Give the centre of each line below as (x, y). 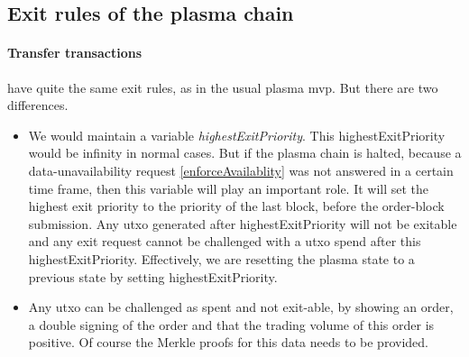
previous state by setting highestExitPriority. (153, 276)
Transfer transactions (74, 53)
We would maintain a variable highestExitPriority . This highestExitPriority (237, 135)
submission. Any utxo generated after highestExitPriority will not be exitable (243, 223)
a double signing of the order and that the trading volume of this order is (231, 324)
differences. (38, 105)
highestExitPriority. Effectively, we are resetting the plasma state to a (221, 258)
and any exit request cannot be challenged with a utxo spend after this (225, 241)
